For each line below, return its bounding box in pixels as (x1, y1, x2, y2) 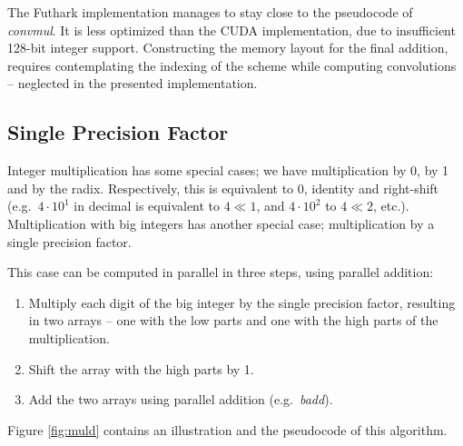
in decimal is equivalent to (74, 196, 221, 215)
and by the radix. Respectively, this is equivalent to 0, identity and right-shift (7, 178, 439, 197)
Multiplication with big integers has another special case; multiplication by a (7, 213, 435, 233)
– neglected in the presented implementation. (7, 74, 258, 93)
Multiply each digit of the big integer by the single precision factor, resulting (28, 292, 456, 312)
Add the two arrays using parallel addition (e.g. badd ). (28, 390, 333, 409)
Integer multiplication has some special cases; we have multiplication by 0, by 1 (7, 161, 449, 180)
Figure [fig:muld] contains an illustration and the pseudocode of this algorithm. (7, 420, 448, 439)
